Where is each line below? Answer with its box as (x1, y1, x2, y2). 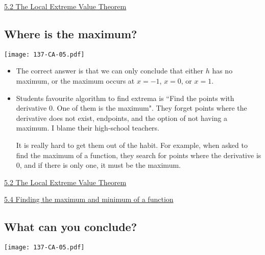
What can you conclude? (4, 219, 137, 235)
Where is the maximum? (4, 25, 137, 41)
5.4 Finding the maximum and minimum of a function (4, 194, 174, 205)
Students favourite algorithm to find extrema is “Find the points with (16, 92, 234, 103)
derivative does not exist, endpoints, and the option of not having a (16, 112, 228, 123)
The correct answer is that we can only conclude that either (16, 65, 204, 76)
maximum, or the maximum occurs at (16, 75, 135, 86)
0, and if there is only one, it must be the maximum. (16, 160, 181, 170)
